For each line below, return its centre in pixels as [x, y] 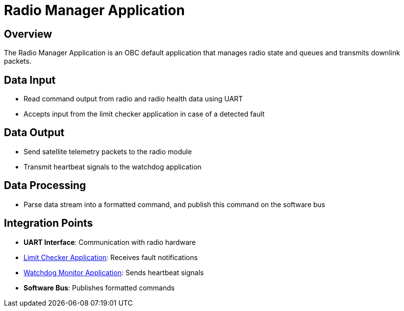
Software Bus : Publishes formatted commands [99, 287]
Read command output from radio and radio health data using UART [133, 99]
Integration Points [49, 223]
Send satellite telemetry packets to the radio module [108, 151]
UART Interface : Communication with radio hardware [110, 242]
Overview [28, 34]
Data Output [34, 133]
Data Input [30, 80]
